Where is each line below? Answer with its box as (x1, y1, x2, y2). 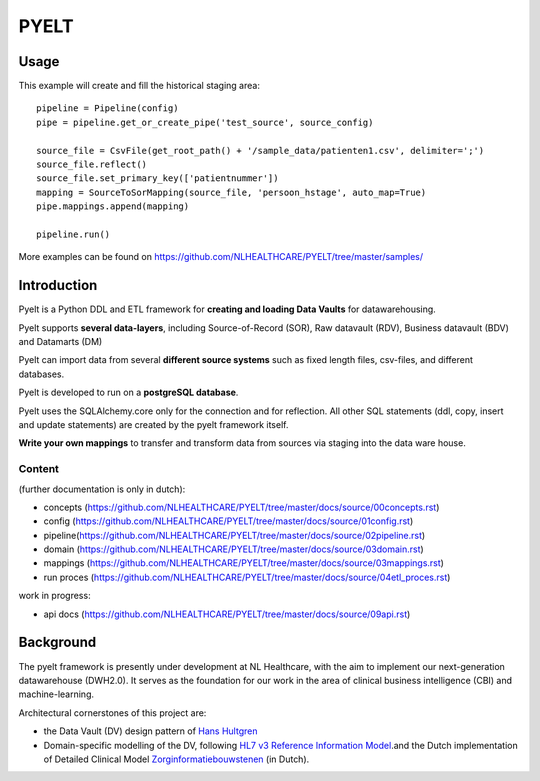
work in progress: (18, 590, 91, 602)
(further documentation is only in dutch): (18, 483, 186, 495)
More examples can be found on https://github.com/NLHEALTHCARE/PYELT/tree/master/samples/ (18, 251, 424, 263)
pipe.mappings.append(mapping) (36, 201, 190, 212)
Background (18, 634, 97, 651)
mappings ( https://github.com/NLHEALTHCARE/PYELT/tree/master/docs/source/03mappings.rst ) (43, 557, 445, 569)
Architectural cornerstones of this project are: (18, 706, 207, 719)
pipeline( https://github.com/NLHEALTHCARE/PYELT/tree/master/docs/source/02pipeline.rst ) (43, 529, 426, 541)
